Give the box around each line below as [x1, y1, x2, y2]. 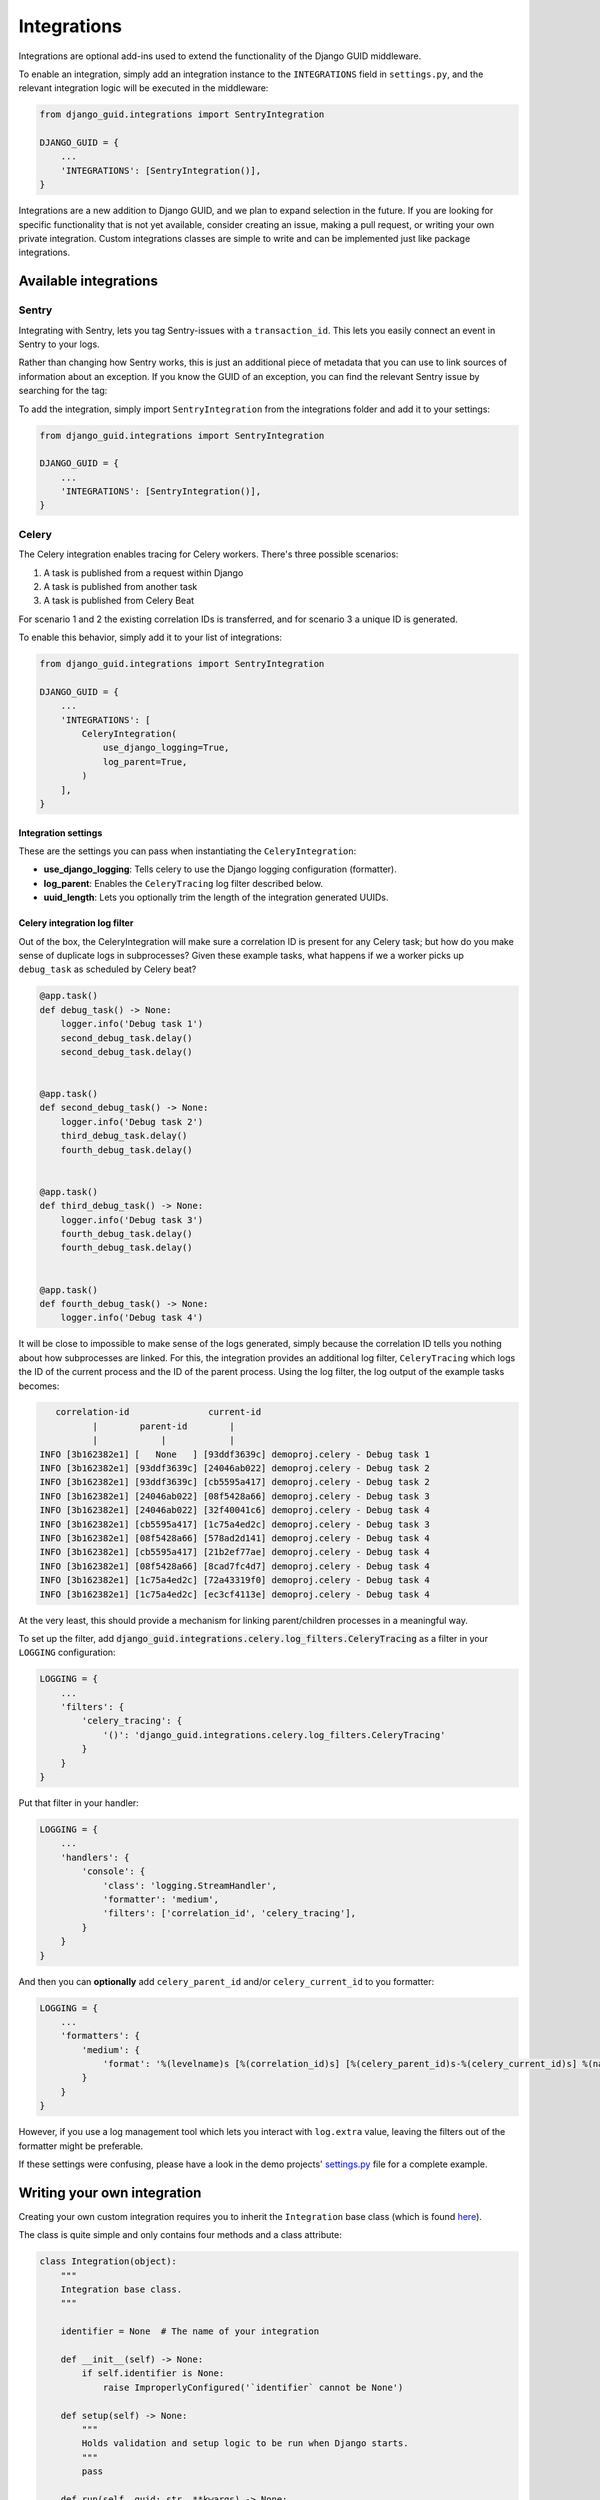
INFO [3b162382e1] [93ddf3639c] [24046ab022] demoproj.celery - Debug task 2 [39, 1463, 430, 1474]
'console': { [81, 1866, 146, 1877]
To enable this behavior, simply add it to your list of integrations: [18, 631, 283, 644]
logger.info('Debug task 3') [60, 1214, 204, 1225]
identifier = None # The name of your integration [60, 2326, 320, 2337]
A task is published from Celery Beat [43, 595, 195, 607]
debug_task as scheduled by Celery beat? [18, 963, 197, 975]
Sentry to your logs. [18, 338, 100, 350]
